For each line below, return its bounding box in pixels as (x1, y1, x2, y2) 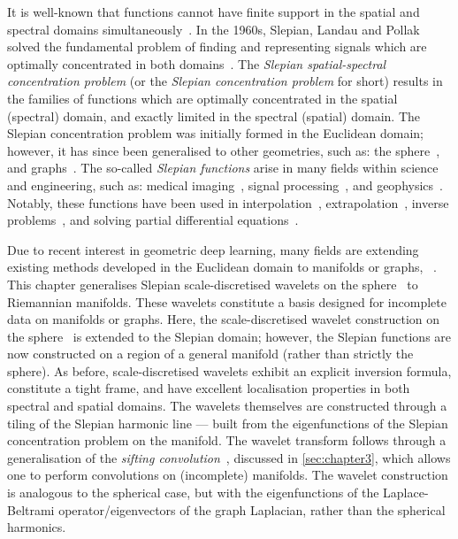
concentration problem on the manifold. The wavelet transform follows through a (7, 431, 447, 450)
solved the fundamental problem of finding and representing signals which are (7, 37, 427, 56)
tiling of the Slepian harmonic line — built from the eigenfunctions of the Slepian (7, 413, 448, 432)
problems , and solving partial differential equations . (7, 211, 299, 229)
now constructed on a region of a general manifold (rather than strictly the (7, 344, 414, 363)
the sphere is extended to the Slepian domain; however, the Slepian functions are (7, 327, 452, 345)
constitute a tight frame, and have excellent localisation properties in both (7, 379, 410, 397)
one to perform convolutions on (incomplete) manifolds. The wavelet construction (7, 466, 448, 484)
